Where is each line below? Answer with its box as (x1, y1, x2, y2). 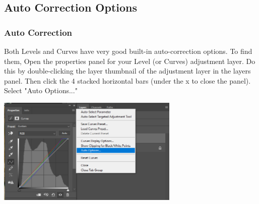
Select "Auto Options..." (4, 85, 78, 96)
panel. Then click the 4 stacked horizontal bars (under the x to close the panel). (4, 75, 251, 86)
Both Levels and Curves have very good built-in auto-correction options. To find (4, 46, 252, 56)
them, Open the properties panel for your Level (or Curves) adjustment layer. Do (4, 55, 255, 66)
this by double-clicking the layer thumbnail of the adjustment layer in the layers (4, 65, 251, 76)
